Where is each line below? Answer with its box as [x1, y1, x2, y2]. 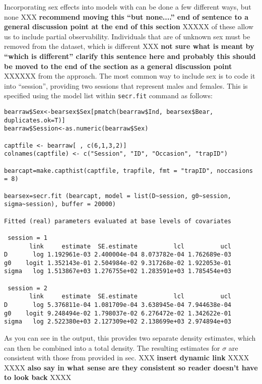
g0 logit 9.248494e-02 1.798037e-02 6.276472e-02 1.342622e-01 [4, 309, 232, 317]
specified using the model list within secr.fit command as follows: [4, 90, 213, 101]
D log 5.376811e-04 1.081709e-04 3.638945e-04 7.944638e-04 [4, 301, 232, 309]
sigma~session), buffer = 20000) [4, 201, 116, 208]
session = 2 [8, 284, 47, 292]
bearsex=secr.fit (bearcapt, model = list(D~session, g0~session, [4, 192, 232, 200]
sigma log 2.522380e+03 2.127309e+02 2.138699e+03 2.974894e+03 [4, 318, 232, 326]
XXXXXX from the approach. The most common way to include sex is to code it [4, 71, 255, 81]
